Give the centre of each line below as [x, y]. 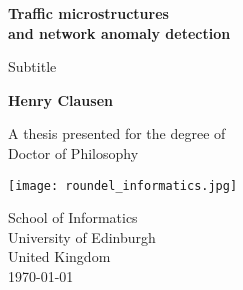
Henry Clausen [60, 99]
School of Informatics [73, 217]
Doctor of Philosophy [73, 152]
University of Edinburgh [82, 236]
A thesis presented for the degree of [117, 133]
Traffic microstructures [88, 13]
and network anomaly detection [119, 32]
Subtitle [32, 66]
